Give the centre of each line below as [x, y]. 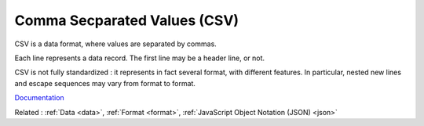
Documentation [39, 98]
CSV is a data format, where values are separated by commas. [116, 44]
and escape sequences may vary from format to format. [105, 83]
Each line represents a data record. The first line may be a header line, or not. [140, 58]
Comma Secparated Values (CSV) [127, 20]
